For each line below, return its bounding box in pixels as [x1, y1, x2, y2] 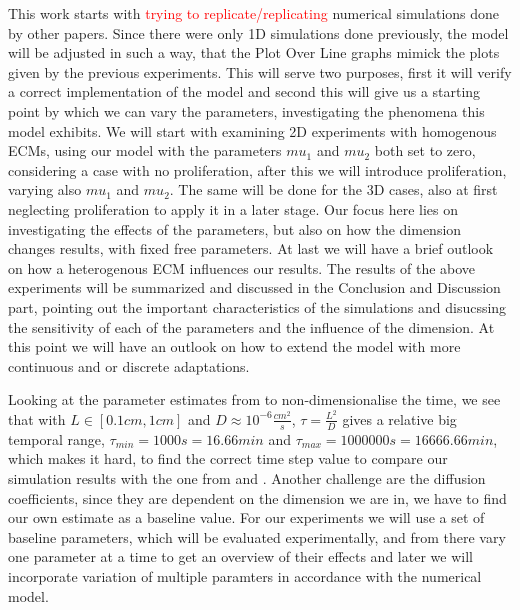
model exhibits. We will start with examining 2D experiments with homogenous [8, 120, 497, 141]
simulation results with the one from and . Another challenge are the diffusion [8, 467, 486, 488]
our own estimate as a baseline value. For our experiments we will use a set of [8, 507, 485, 528]
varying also [8, 179, 82, 200]
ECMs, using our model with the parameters [8, 140, 282, 161]
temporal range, [8, 428, 105, 449]
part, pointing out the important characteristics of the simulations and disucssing [8, 296, 507, 317]
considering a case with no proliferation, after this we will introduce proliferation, [8, 159, 507, 180]
